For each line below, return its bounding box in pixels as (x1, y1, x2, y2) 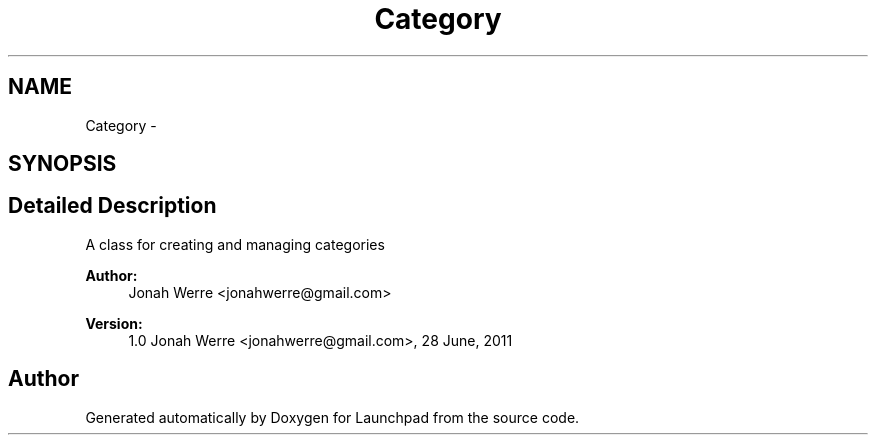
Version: (85, 314, 143, 332)
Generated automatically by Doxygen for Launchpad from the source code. (85, 408, 580, 426)
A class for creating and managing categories (85, 235, 385, 253)
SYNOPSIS (8, 151, 117, 177)
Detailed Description (8, 193, 217, 219)
